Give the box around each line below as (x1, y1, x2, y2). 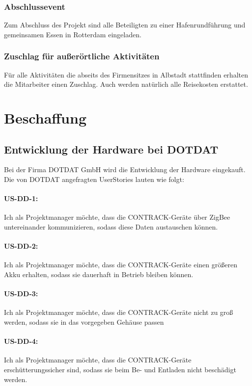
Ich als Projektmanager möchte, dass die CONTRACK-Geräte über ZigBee (4, 212, 230, 222)
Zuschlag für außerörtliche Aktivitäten (4, 50, 160, 62)
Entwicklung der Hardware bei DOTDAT (4, 141, 219, 156)
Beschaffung (4, 108, 87, 128)
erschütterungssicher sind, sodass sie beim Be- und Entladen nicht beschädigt (4, 364, 236, 374)
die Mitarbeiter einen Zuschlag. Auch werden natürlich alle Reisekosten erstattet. (4, 79, 248, 89)
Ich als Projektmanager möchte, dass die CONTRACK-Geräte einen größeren (4, 259, 237, 270)
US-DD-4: (4, 336, 38, 346)
